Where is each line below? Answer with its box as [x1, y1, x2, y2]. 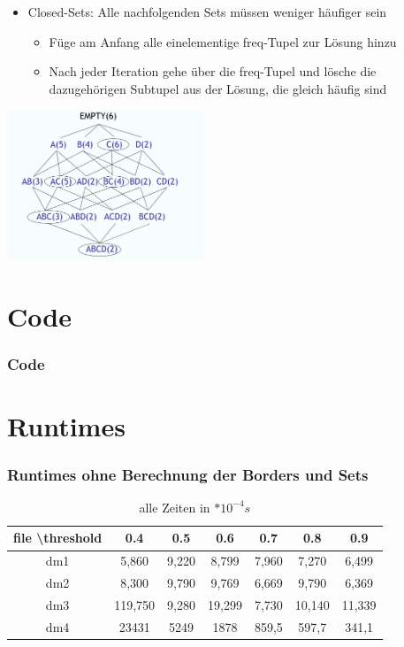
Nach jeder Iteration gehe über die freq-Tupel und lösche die [49, 62, 377, 81]
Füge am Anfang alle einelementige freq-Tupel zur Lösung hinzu [49, 32, 397, 50]
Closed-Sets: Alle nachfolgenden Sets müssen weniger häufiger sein [27, 3, 387, 20]
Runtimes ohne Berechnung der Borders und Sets [7, 463, 369, 485]
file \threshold [13, 528, 103, 547]
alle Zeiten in [139, 497, 210, 516]
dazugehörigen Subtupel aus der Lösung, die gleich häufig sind [49, 79, 387, 97]
